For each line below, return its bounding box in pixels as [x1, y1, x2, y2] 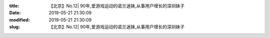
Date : [9, 10, 21, 16]
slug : [9, 24, 20, 30]
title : [9, 3, 19, 8]
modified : [9, 16, 30, 22]
